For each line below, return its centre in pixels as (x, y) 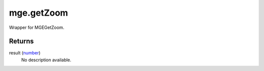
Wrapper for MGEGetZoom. (37, 27)
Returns (22, 41)
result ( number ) (25, 53)
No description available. (46, 60)
